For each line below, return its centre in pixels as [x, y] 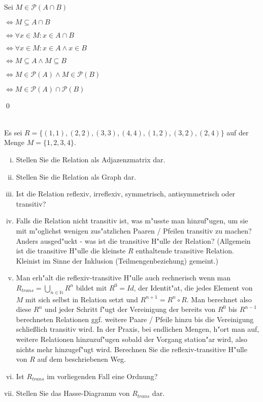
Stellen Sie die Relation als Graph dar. [76, 176]
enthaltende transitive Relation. [185, 251]
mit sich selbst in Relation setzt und [82, 299]
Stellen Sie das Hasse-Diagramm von [73, 393]
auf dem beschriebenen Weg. [81, 359]
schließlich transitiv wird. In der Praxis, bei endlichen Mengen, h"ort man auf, [138, 329]
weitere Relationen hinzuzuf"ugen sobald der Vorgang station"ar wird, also [132, 339]
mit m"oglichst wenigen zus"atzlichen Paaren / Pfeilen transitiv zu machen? [134, 230]
